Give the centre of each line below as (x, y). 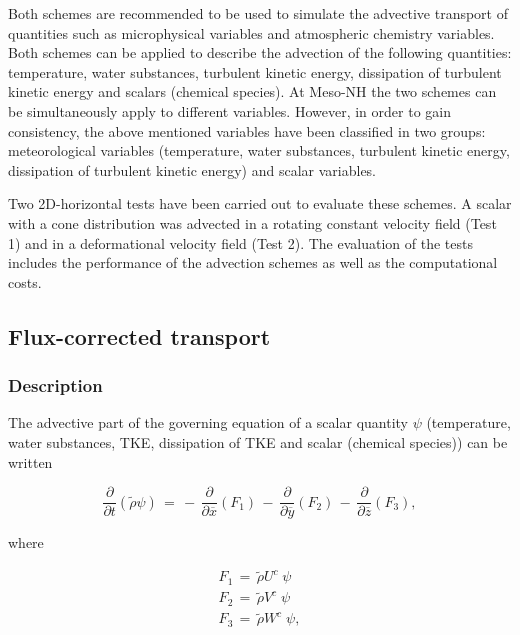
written (30, 461)
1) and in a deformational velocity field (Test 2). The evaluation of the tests (240, 242)
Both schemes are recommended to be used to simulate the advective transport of (258, 13)
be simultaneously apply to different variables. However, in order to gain (229, 110)
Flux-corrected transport (139, 335)
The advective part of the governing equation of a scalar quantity (208, 422)
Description (55, 385)
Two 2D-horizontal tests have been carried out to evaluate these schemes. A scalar (260, 203)
